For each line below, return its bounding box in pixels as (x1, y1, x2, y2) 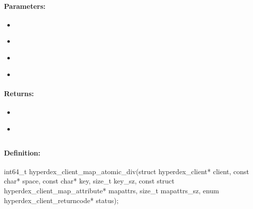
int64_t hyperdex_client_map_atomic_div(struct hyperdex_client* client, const (4, 166, 250, 176)
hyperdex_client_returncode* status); (4, 195, 119, 205)
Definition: (4, 147, 41, 157)
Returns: (4, 88, 34, 98)
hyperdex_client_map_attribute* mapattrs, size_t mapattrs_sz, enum (4, 185, 219, 195)
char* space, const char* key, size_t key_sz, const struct (4, 176, 175, 186)
